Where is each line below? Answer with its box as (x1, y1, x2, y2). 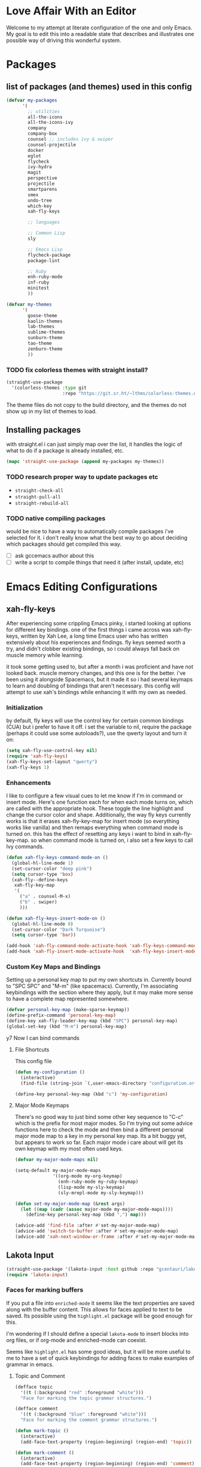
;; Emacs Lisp (28, 246, 63, 252)
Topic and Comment (14, 1372, 65, 1380)
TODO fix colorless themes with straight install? (6, 366, 148, 374)
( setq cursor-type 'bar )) (11, 932, 77, 938)
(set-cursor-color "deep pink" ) (11, 866, 93, 872)
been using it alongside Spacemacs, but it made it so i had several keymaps (6, 676, 193, 683)
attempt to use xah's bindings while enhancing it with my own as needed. (6, 689, 187, 696)
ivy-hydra (28, 164, 52, 170)
